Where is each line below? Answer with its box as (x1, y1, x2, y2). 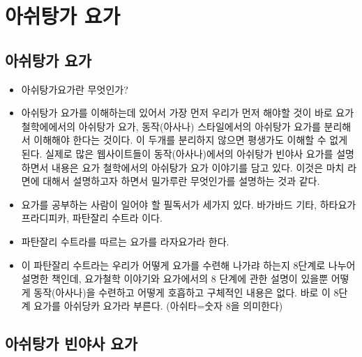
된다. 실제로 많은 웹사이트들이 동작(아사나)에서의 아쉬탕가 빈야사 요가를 (21, 146, 333, 160)
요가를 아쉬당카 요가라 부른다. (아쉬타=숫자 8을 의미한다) (33, 298, 283, 313)
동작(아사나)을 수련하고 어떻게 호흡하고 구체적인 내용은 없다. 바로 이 (33, 284, 331, 299)
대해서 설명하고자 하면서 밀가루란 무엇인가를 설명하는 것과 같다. (43, 174, 320, 188)
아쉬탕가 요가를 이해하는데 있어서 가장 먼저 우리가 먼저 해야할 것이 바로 (21, 105, 333, 120)
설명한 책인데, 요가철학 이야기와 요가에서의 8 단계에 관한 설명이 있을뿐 (21, 271, 329, 286)
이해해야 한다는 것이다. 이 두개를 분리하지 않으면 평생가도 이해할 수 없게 (33, 132, 348, 147)
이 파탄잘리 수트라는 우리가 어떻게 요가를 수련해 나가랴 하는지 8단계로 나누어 (21, 257, 356, 272)
